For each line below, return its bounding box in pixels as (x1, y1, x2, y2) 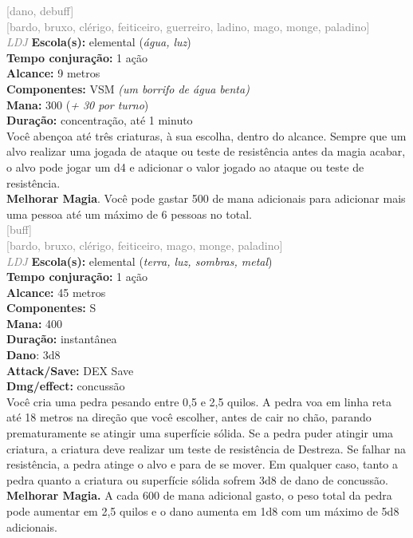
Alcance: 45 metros (6, 283, 106, 300)
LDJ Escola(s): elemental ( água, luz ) (6, 34, 191, 50)
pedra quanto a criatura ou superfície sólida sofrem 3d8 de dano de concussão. (6, 471, 388, 488)
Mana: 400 (6, 314, 63, 331)
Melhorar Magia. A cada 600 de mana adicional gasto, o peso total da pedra (6, 487, 392, 504)
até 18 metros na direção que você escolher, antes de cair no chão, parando (6, 409, 372, 425)
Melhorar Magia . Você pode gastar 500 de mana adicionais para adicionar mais (6, 190, 406, 207)
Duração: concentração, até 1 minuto (6, 112, 193, 129)
